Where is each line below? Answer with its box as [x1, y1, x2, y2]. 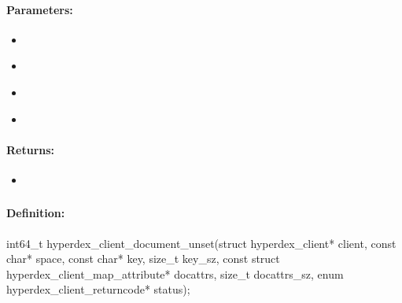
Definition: [6, 205, 65, 221]
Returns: [6, 141, 55, 157]
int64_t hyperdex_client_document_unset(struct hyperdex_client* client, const [6, 235, 396, 251]
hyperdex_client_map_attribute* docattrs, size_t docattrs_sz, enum [6, 265, 344, 282]
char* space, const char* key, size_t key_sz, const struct [6, 250, 280, 267]
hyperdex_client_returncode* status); [6, 281, 190, 297]
